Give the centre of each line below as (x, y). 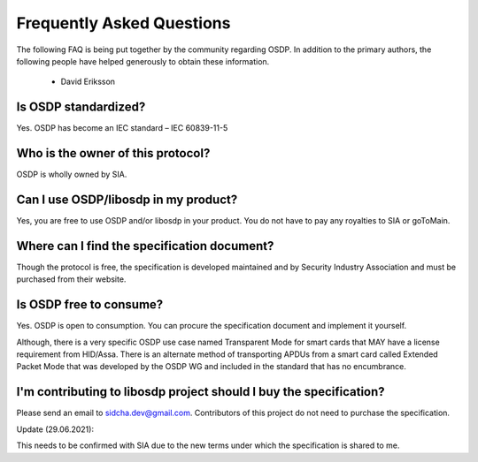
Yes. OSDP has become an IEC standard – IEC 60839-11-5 (122, 128)
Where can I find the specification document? (145, 246)
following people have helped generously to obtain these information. (143, 61)
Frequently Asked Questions (123, 23)
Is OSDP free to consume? (90, 305)
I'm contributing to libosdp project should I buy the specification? (200, 392)
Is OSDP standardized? (81, 107)
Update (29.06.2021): (55, 429)
